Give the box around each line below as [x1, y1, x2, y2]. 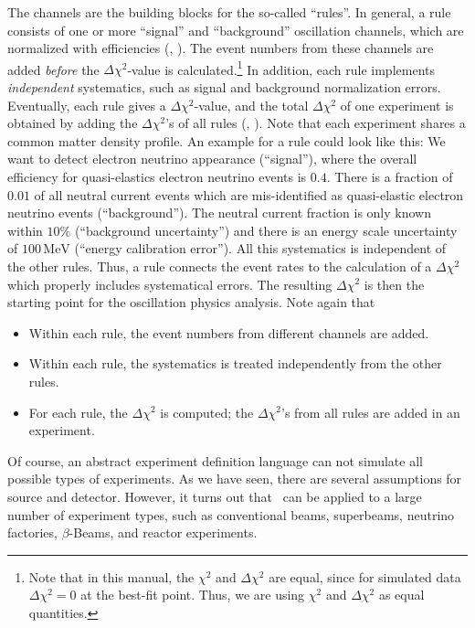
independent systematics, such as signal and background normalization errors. [7, 78, 441, 97]
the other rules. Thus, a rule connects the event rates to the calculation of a [7, 256, 432, 275]
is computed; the [160, 402, 254, 421]
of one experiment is [340, 95, 454, 114]
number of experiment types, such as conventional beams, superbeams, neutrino [7, 505, 455, 524]
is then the [364, 274, 425, 293]
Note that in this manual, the [28, 567, 195, 586]
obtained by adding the [7, 113, 138, 133]
